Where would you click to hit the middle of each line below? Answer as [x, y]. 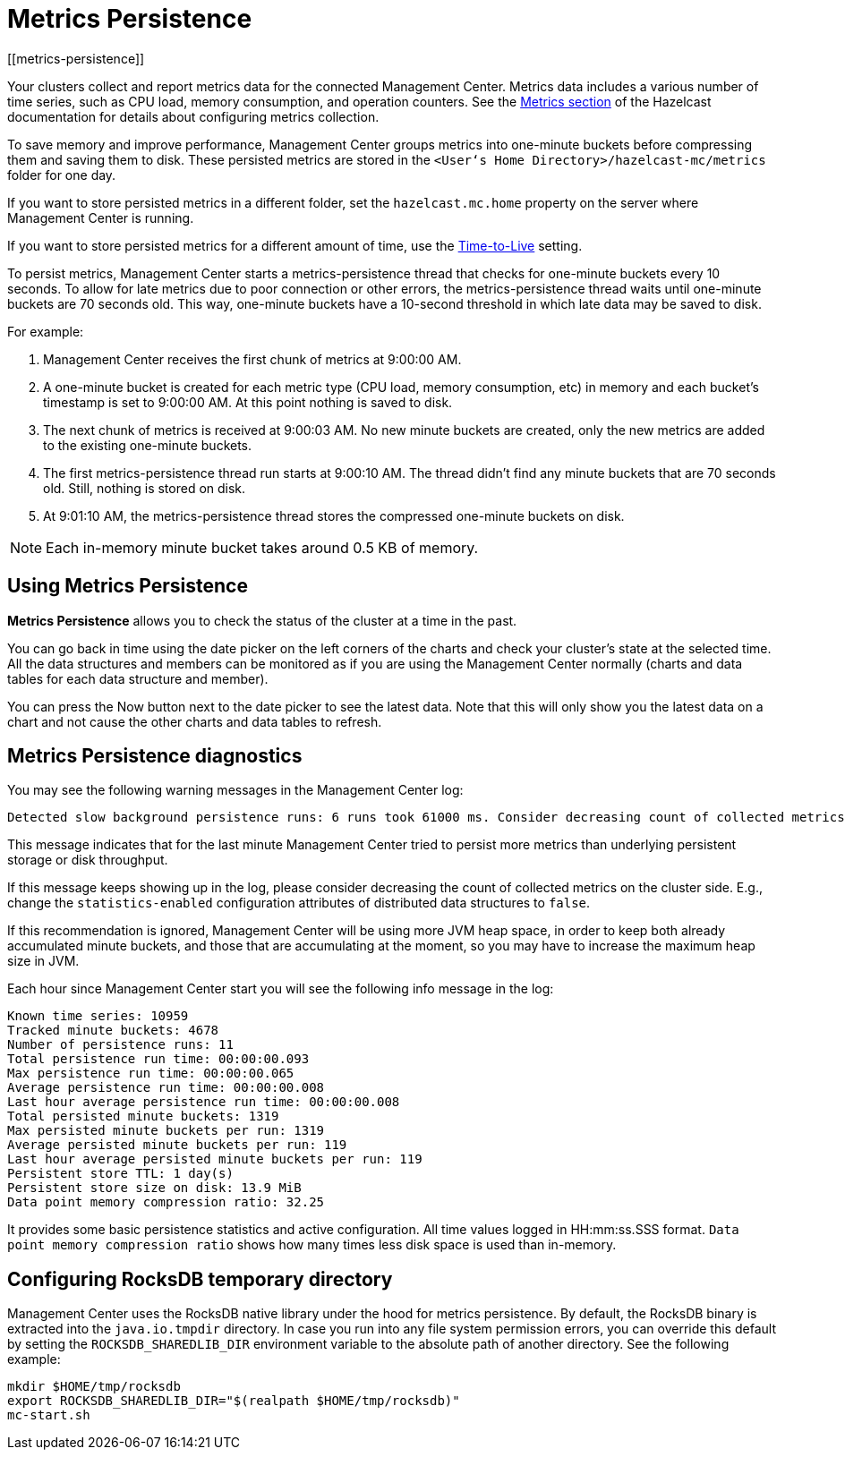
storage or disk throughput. [88, 860]
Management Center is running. [101, 217]
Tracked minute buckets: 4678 [113, 1031]
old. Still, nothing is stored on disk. [145, 488]
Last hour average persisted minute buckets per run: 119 [215, 1159]
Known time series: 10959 [98, 1016]
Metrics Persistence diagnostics [155, 756]
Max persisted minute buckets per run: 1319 [166, 1131]
